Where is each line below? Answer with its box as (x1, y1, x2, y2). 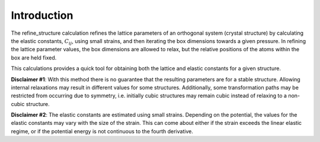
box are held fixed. (11, 54, 57, 61)
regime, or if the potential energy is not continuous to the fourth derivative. (11, 127, 194, 135)
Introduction (11, 9, 73, 22)
